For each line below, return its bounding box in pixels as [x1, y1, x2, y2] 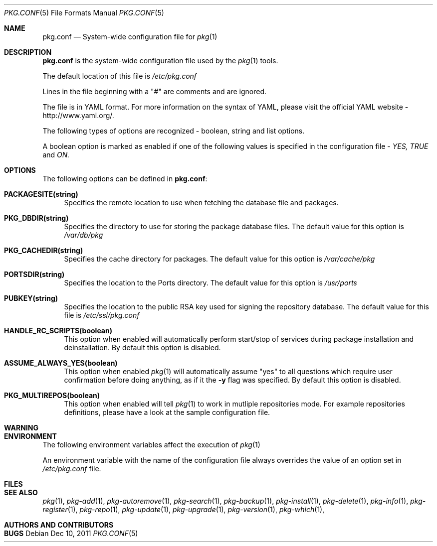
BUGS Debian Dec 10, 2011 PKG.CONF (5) [4, 529, 138, 538]
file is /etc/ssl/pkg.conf [64, 311, 140, 319]
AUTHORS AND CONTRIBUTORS [4, 521, 114, 529]
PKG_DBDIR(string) [4, 214, 69, 222]
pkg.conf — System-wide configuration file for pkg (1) [42, 32, 218, 41]
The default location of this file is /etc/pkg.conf [42, 72, 197, 80]
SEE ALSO [4, 488, 38, 497]
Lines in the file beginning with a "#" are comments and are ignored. [42, 87, 267, 96]
